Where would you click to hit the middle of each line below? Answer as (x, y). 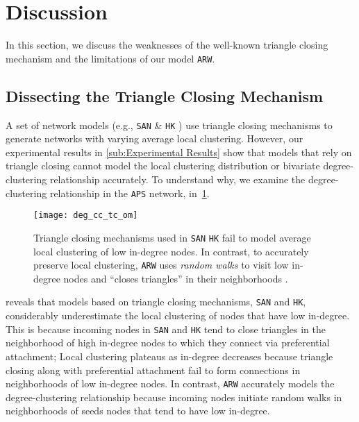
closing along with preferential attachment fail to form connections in (153, 370)
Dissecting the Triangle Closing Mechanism (165, 95)
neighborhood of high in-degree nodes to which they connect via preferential (168, 343)
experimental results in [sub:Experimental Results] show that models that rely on (179, 152)
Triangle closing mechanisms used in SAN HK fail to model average (172, 237)
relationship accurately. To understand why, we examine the (177, 179)
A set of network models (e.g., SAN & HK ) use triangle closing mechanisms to (169, 125)
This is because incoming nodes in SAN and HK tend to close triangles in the (166, 329)
